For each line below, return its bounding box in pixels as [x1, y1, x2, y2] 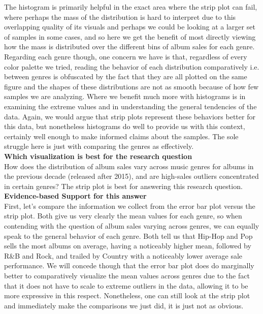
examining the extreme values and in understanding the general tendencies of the [4, 101, 257, 111]
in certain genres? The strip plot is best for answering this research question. [4, 180, 243, 191]
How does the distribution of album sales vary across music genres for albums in [4, 161, 254, 171]
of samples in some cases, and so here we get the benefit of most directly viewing [4, 31, 256, 42]
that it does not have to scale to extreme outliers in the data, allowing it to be [4, 280, 248, 291]
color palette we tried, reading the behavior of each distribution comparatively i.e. [4, 61, 259, 72]
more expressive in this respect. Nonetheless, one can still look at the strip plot [4, 290, 250, 301]
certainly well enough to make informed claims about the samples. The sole [4, 131, 239, 141]
